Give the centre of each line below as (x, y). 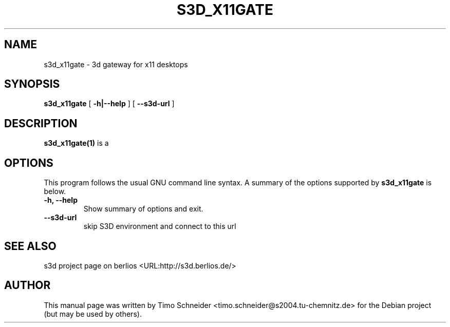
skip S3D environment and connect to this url (160, 226)
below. (55, 191)
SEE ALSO (30, 246)
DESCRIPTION (41, 123)
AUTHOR (27, 285)
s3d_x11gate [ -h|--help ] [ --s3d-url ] (109, 104)
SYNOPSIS (32, 84)
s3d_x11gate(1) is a (76, 143)
